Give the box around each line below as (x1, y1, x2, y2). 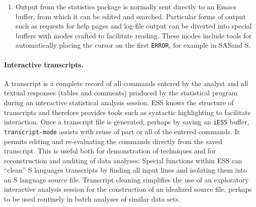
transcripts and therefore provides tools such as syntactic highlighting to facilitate (4, 107, 251, 117)
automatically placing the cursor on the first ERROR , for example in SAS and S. (15, 40, 251, 50)
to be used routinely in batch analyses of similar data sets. (4, 194, 180, 204)
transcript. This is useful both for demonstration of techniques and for (4, 146, 216, 156)
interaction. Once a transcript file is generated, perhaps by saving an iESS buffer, (4, 117, 249, 127)
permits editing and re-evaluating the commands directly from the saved (4, 136, 223, 146)
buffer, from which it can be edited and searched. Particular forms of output (15, 11, 246, 21)
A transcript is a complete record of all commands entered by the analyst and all (4, 78, 248, 88)
